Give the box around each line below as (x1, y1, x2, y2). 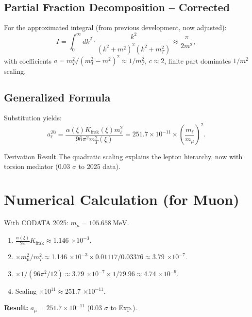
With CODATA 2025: (4, 217, 68, 228)
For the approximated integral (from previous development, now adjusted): (4, 22, 227, 33)
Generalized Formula (4, 90, 111, 105)
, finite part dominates (164, 55, 231, 66)
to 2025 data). (78, 161, 120, 171)
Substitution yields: (4, 113, 62, 122)
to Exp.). (110, 302, 137, 313)
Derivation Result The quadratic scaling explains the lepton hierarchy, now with (4, 151, 243, 162)
